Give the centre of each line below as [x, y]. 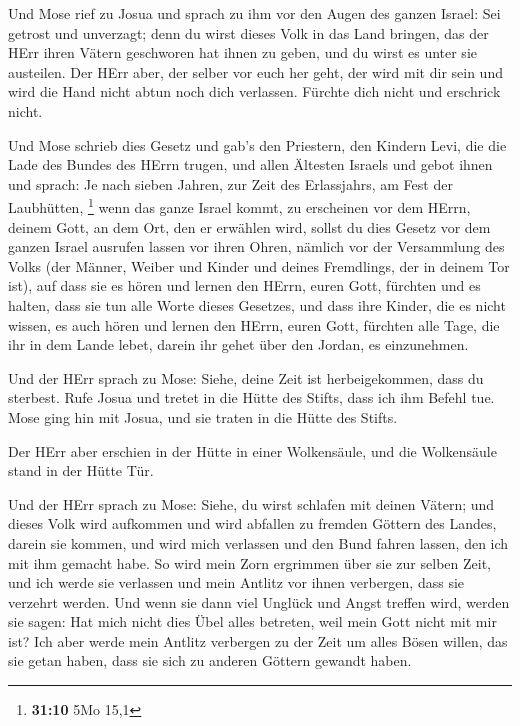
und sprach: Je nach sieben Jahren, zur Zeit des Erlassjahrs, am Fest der [230, 183]
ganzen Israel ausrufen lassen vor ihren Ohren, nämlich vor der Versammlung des [256, 246]
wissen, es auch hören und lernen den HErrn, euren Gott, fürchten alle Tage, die [254, 324]
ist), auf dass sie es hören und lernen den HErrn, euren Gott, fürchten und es [244, 285]
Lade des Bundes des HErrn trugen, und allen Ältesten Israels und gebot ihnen [250, 164]
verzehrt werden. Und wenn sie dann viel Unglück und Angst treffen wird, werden [259, 601]
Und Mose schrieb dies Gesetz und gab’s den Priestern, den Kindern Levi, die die [257, 144]
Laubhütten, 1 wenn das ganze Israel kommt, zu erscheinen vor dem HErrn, [239, 205]
